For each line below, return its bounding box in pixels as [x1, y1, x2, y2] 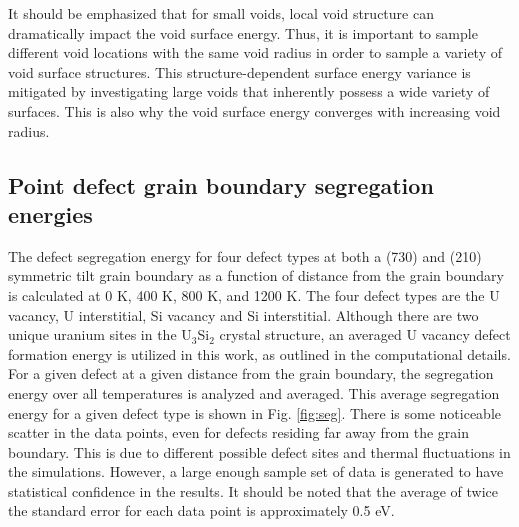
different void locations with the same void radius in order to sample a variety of [8, 42, 502, 63]
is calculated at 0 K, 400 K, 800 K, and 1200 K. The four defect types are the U [8, 284, 500, 305]
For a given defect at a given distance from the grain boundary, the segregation [8, 363, 494, 384]
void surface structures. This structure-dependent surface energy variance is [8, 61, 471, 82]
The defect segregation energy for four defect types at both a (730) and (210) [8, 245, 482, 266]
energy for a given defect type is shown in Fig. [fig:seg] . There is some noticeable [8, 402, 502, 423]
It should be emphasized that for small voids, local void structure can [8, 3, 434, 23]
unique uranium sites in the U [8, 324, 192, 345]
